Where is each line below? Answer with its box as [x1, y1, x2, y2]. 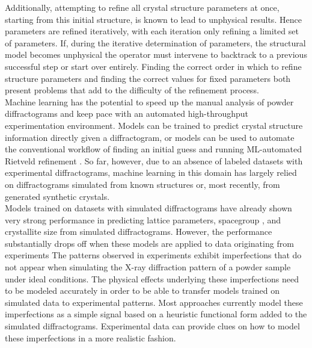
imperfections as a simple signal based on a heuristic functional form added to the [5, 308, 307, 320]
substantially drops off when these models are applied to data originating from [5, 237, 294, 249]
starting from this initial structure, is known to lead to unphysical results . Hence [5, 13, 302, 25]
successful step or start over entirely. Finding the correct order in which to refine [5, 60, 302, 72]
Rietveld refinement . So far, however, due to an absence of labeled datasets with [5, 154, 303, 167]
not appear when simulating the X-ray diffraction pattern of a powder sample [5, 261, 291, 273]
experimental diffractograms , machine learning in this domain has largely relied [5, 166, 297, 179]
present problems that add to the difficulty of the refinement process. [5, 84, 259, 96]
